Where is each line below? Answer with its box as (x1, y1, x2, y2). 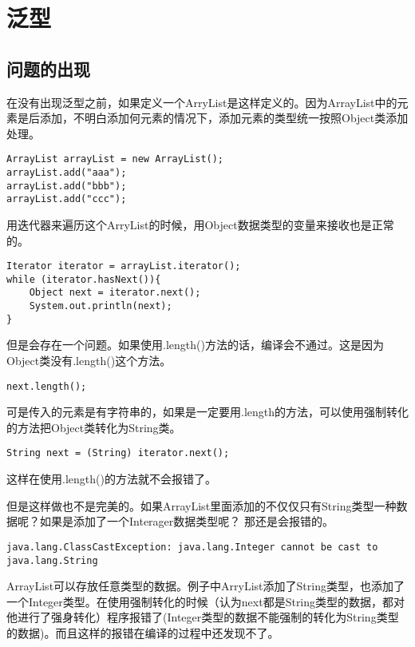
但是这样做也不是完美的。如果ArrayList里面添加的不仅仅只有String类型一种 (6, 497, 397, 514)
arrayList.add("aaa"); (6, 167, 127, 179)
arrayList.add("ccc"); (6, 193, 127, 205)
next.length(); (6, 380, 87, 392)
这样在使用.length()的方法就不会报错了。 (6, 470, 216, 487)
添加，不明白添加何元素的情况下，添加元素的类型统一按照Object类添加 (39, 109, 409, 126)
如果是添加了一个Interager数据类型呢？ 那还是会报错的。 (39, 513, 334, 530)
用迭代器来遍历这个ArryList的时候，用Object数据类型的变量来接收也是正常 (6, 216, 394, 232)
